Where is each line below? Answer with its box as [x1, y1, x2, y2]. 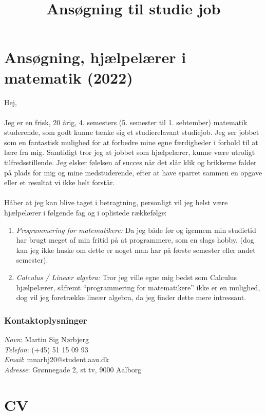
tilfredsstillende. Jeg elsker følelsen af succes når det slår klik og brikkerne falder [4, 157, 257, 168]
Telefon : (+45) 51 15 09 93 [4, 344, 88, 354]
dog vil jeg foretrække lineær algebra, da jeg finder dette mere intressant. [16, 292, 246, 303]
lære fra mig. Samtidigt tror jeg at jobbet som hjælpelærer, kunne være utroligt [4, 147, 255, 157]
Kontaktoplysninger [4, 313, 87, 326]
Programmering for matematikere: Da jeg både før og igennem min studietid [16, 224, 256, 235]
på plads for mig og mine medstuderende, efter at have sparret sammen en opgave [4, 167, 262, 177]
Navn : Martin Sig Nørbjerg [4, 334, 89, 344]
